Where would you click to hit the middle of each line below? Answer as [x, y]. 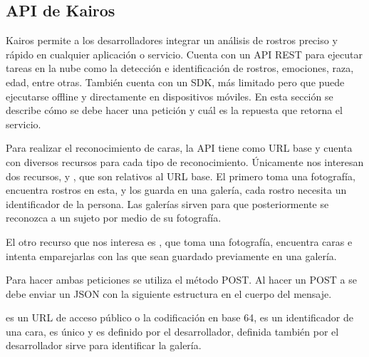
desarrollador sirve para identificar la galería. [104, 345]
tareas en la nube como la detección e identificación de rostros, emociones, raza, [180, 68]
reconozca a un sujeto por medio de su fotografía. [114, 218]
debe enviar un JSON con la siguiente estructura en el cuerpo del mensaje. [169, 293]
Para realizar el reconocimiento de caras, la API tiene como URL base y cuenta [179, 148]
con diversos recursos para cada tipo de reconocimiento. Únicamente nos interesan [185, 161]
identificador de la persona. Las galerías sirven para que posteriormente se [167, 203]
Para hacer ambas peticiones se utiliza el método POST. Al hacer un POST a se [181, 280]
